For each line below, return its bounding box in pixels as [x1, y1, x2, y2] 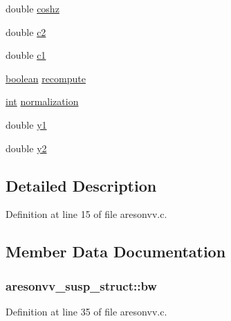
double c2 [6, 24, 46, 39]
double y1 [6, 117, 47, 131]
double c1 [6, 48, 46, 62]
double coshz [6, 1, 59, 15]
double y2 [6, 140, 47, 155]
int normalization [6, 94, 79, 109]
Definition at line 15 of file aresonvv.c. [6, 207, 167, 221]
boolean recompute [6, 71, 86, 85]
